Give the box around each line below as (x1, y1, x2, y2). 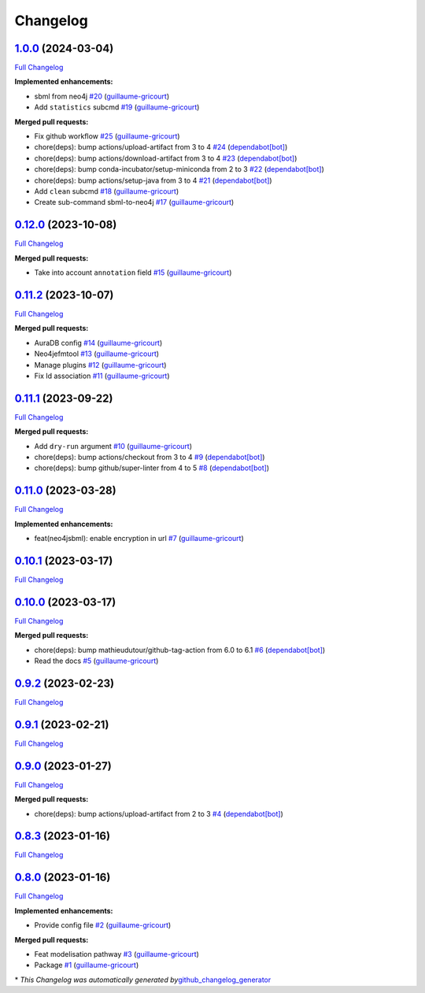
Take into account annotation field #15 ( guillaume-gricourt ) (34, 268, 232, 277)
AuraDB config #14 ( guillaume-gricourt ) (34, 338, 163, 347)
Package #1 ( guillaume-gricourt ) (34, 961, 139, 970)
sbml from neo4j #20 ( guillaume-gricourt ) (34, 91, 169, 101)
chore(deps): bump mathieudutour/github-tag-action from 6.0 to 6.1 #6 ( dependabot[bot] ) (34, 645, 326, 654)
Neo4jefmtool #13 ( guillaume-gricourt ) (34, 349, 160, 358)
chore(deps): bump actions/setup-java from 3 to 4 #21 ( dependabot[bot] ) (34, 176, 272, 185)
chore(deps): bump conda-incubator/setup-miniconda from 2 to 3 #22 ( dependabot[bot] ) (34, 165, 324, 174)
